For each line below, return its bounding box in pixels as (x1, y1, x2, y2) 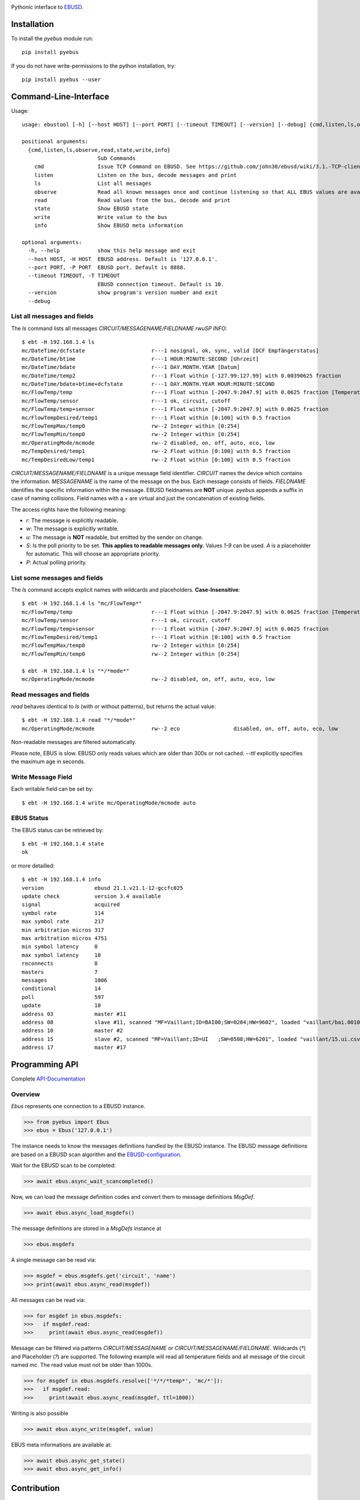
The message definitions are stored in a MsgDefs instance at (11, 1225, 161, 1232)
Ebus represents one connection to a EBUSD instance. (11, 1103, 146, 1110)
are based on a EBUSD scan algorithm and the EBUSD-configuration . (11, 1151, 182, 1158)
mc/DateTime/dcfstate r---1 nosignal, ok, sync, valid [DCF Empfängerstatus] (22, 347, 319, 354)
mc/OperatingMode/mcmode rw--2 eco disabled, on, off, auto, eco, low (22, 725, 338, 732)
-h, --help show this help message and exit (28, 247, 196, 254)
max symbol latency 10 (22, 952, 101, 958)
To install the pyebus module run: (11, 35, 94, 42)
